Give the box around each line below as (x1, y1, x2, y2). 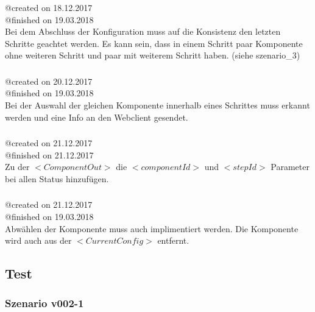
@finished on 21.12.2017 (5, 148, 94, 161)
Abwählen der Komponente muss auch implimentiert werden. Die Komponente (5, 222, 299, 235)
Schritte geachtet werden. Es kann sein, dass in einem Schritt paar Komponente (5, 37, 303, 49)
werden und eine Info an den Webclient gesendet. (5, 110, 188, 123)
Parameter (271, 160, 310, 173)
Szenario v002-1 (5, 296, 84, 311)
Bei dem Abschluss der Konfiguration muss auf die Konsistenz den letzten (5, 25, 281, 38)
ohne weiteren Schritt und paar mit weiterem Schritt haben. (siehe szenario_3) (5, 49, 300, 62)
